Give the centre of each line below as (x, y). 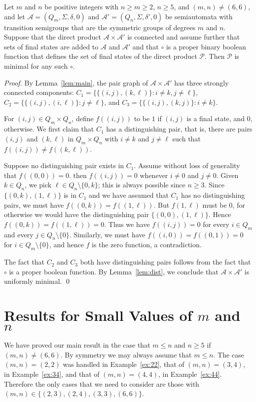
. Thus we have (127, 224)
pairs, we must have (34, 204)
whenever (154, 175)
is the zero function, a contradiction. (147, 245)
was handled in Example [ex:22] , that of (124, 364)
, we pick (38, 185)
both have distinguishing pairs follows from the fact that (165, 262)
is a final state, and (216, 118)
